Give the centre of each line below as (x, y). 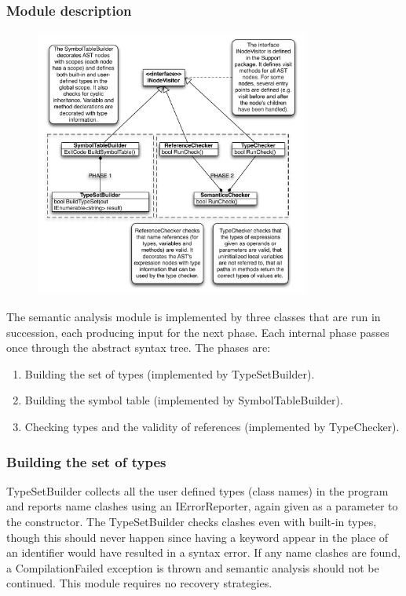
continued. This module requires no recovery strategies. (139, 583)
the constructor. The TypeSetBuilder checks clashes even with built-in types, (192, 521)
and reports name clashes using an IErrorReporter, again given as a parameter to (202, 506)
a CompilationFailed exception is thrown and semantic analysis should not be (193, 567)
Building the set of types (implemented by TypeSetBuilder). (170, 373)
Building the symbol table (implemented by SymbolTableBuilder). (184, 400)
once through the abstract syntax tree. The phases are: (139, 347)
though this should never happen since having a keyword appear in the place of (198, 537)
